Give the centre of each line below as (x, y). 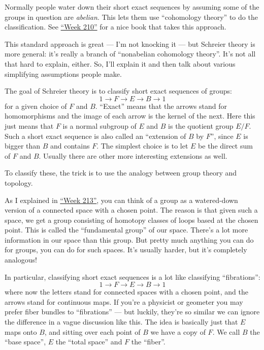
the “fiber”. (148, 342)
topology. (19, 182)
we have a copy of (178, 331)
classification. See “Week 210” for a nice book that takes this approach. (115, 27)
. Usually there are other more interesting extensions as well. (133, 155)
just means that (29, 125)
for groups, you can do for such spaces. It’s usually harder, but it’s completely (126, 250)
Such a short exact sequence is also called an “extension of (95, 136)
